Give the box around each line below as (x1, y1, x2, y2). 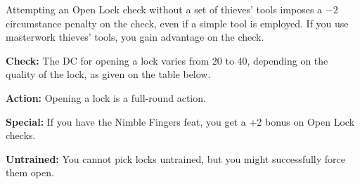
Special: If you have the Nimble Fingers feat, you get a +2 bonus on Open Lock (6, 114, 355, 129)
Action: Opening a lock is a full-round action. (6, 90, 206, 105)
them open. (6, 165, 54, 180)
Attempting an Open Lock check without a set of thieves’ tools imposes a (6, 2, 323, 16)
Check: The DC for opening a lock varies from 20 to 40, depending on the (6, 53, 328, 67)
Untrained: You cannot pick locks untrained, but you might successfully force (6, 151, 345, 166)
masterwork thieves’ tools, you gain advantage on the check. (6, 29, 264, 44)
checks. (6, 128, 36, 143)
